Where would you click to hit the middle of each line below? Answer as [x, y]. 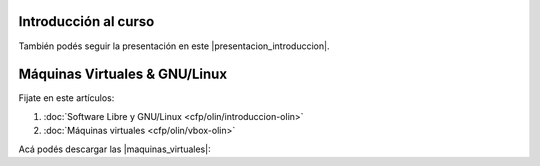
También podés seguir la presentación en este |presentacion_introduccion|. [174, 46]
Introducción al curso [86, 21]
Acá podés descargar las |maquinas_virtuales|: [114, 149]
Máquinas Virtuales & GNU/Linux [123, 74]
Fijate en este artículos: [66, 98]
